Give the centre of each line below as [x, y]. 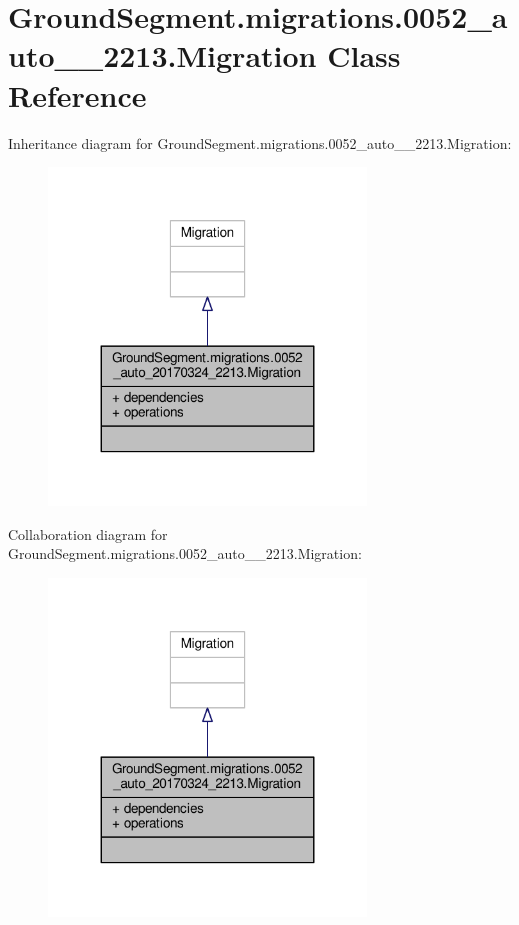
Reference [77, 94]
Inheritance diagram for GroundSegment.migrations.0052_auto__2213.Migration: [260, 142]
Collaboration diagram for [88, 533]
